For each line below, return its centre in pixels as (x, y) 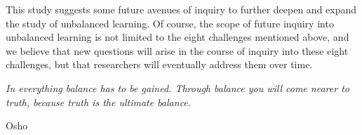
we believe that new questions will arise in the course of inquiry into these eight (177, 50)
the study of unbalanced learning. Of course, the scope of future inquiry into (170, 23)
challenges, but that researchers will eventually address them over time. (159, 64)
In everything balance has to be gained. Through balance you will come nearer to (177, 88)
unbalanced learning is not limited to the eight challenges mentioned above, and (177, 37)
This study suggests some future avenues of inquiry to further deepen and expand (181, 9)
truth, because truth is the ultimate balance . (98, 102)
